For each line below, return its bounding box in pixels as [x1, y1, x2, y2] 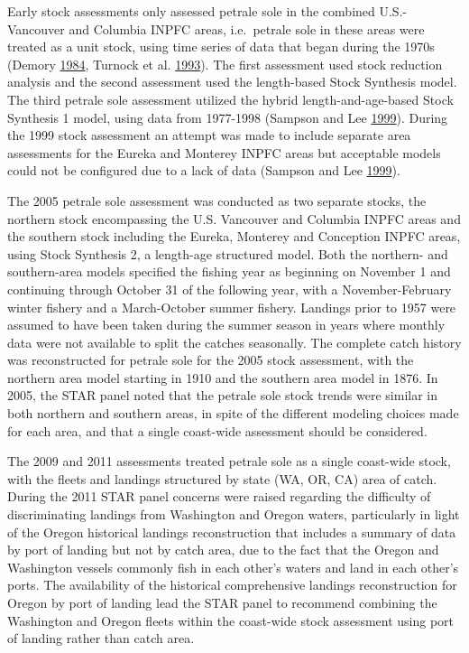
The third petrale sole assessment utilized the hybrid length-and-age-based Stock [7, 89, 454, 108]
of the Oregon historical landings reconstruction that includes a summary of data [7, 522, 456, 541]
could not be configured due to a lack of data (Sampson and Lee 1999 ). [7, 161, 400, 180]
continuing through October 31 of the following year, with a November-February [7, 279, 452, 298]
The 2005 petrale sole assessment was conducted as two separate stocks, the [7, 191, 427, 210]
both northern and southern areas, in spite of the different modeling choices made [7, 404, 459, 423]
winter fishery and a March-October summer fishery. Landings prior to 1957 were [7, 297, 456, 316]
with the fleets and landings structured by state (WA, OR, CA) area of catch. [7, 469, 437, 488]
